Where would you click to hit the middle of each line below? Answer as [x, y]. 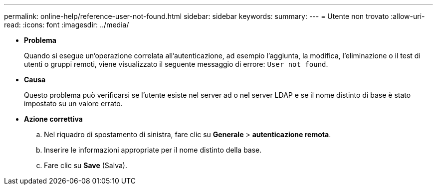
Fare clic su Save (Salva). [86, 165]
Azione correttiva [53, 119]
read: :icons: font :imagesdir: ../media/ [67, 25]
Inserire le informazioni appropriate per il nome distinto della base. [153, 150]
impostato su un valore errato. [73, 103]
